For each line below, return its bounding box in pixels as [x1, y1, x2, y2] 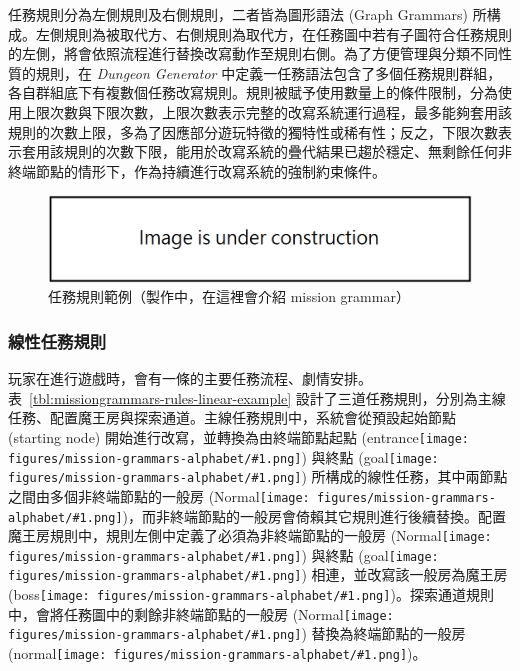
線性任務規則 [8, 328, 107, 353]
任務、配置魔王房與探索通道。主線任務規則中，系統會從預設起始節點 [8, 407, 456, 428]
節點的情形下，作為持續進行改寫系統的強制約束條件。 [35, 160, 386, 181]
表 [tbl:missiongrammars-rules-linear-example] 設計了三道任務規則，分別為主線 [8, 387, 506, 408]
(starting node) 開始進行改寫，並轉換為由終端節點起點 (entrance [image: [8, 426, 469, 447]
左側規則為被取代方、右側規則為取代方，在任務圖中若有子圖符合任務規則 [35, 23, 512, 44]
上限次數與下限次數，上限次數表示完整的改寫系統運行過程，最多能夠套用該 [21, 101, 512, 122]
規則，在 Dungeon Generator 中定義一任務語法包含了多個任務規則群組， [35, 62, 502, 83]
